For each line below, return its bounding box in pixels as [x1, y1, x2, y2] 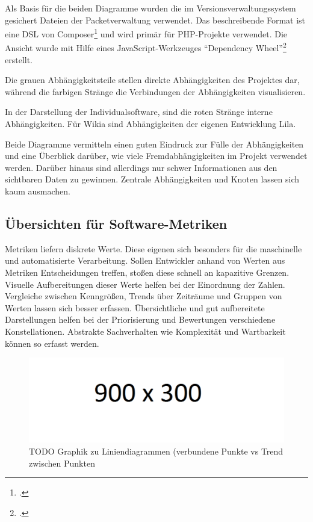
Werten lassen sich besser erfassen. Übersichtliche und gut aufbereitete [5, 301, 265, 314]
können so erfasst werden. [5, 337, 99, 349]
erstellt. [5, 53, 33, 66]
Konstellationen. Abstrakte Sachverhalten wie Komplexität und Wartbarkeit [5, 325, 286, 337]
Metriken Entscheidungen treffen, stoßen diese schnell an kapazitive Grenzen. [5, 266, 290, 279]
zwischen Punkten [29, 456, 95, 469]
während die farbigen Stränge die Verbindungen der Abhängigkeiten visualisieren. [5, 85, 306, 98]
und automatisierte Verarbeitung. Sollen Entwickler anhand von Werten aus [5, 254, 285, 267]
